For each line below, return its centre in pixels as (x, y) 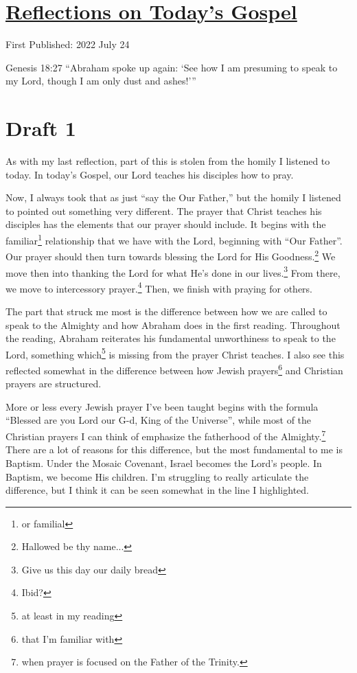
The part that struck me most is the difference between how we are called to (166, 311)
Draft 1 (41, 128)
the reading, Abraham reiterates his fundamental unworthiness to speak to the (171, 338)
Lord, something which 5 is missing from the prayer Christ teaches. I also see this (175, 353)
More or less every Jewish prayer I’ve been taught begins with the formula (162, 406)
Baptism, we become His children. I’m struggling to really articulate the (157, 476)
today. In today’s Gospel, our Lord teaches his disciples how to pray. (150, 174)
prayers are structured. (54, 384)
